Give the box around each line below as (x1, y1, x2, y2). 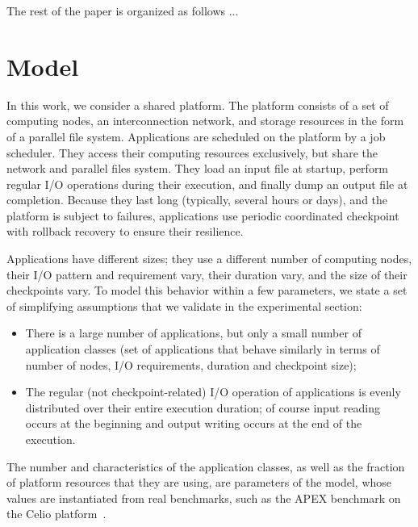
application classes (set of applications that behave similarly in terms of (25, 341, 380, 358)
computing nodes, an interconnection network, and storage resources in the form (6, 112, 404, 129)
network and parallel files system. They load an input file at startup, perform (6, 160, 389, 177)
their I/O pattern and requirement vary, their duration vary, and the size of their (6, 266, 408, 282)
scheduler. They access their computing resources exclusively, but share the (6, 144, 378, 161)
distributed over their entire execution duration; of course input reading (25, 399, 380, 416)
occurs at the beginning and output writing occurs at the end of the (25, 415, 362, 432)
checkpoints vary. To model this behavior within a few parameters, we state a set (6, 282, 408, 299)
